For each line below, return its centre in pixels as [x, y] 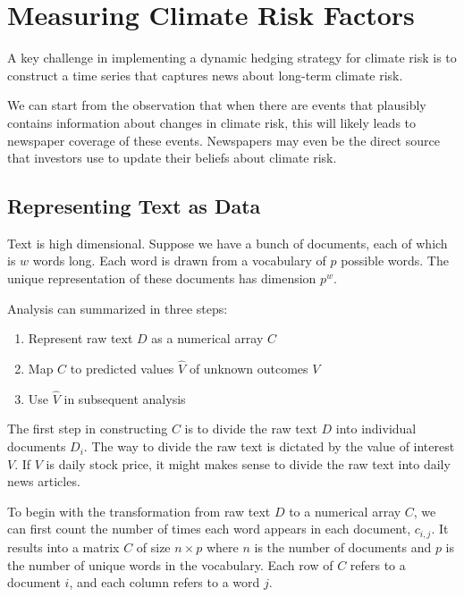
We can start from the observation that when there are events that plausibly [217, 105]
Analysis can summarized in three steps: [118, 308]
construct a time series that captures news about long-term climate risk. [205, 75]
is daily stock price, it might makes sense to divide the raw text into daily [248, 463]
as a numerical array [207, 338]
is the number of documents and [343, 547]
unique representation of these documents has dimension [162, 278]
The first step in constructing [88, 429]
